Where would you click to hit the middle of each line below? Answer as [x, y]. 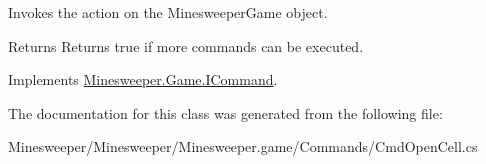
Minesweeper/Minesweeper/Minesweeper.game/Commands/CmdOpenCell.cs [243, 146]
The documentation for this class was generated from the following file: [225, 112]
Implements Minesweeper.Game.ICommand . [143, 79]
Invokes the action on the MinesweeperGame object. [168, 12]
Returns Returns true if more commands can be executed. [186, 45]
